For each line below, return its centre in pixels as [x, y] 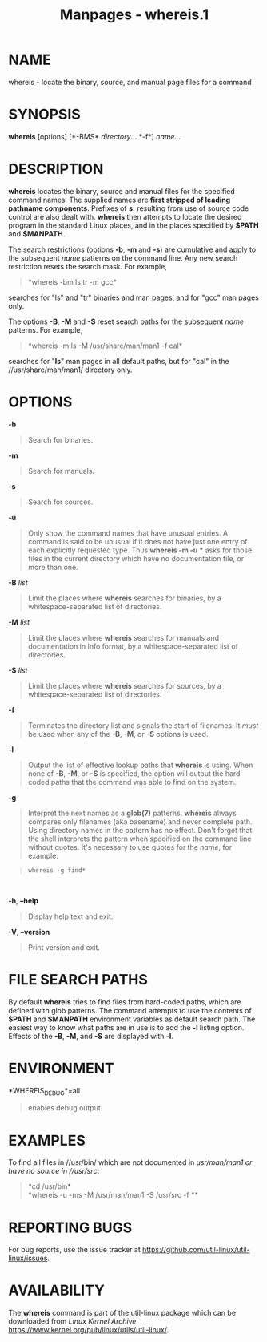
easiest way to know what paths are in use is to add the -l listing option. [126, 1027]
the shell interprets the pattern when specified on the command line [139, 839]
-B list [18, 582]
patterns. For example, [45, 329]
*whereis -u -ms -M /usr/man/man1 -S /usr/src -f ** [113, 1195]
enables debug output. [65, 1108]
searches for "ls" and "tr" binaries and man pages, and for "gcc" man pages [134, 297]
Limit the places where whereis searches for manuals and [124, 637]
